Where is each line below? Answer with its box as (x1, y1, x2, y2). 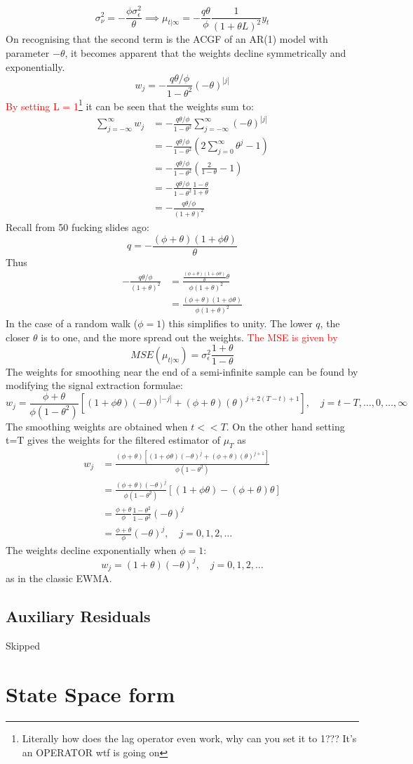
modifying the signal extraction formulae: (6, 378, 183, 393)
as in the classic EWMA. (6, 571, 112, 586)
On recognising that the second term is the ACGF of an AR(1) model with (6, 32, 328, 46)
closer (6, 329, 30, 344)
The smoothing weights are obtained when (6, 419, 188, 433)
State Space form (6, 679, 175, 708)
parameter (6, 46, 50, 60)
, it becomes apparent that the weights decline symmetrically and (65, 46, 346, 60)
